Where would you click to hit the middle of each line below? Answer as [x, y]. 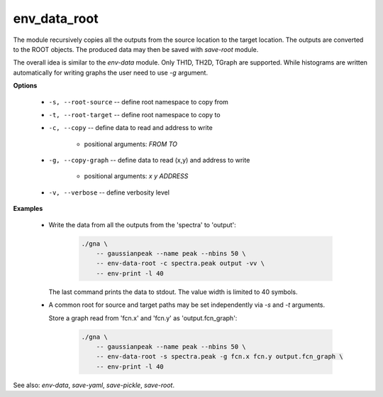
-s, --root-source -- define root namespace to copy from [138, 102]
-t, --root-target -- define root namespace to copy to [134, 114]
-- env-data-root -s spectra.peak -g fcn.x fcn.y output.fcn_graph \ [220, 357]
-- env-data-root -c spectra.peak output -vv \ [181, 263]
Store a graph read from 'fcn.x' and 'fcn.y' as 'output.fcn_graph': [143, 318]
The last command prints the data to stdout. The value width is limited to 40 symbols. [173, 292]
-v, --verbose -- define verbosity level [109, 192]
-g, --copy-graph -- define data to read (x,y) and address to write [149, 161]
